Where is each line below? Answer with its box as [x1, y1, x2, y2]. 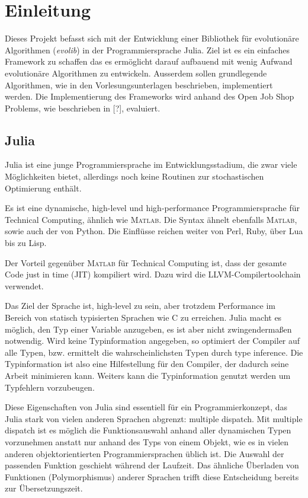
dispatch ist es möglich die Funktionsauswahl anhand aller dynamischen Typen [5, 424, 291, 436]
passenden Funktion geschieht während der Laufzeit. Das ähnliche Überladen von [5, 459, 299, 471]
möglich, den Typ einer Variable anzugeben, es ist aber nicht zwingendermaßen [5, 323, 292, 335]
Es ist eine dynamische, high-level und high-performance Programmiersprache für [5, 202, 300, 214]
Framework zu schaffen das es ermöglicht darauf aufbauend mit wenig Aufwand [5, 55, 293, 68]
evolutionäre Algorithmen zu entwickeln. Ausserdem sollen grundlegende [5, 66, 267, 79]
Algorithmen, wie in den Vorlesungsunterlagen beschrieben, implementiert [5, 78, 273, 91]
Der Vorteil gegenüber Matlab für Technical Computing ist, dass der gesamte [5, 256, 287, 269]
